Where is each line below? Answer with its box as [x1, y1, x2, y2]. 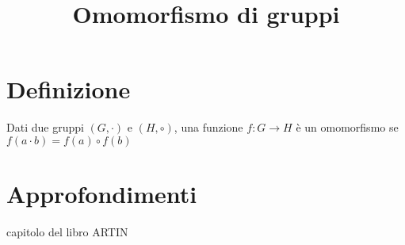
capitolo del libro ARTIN [6, 224, 128, 240]
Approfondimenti [6, 178, 197, 210]
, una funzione [174, 119, 243, 136]
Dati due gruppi [6, 119, 84, 136]
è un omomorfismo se [296, 119, 399, 136]
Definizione [6, 73, 131, 105]
